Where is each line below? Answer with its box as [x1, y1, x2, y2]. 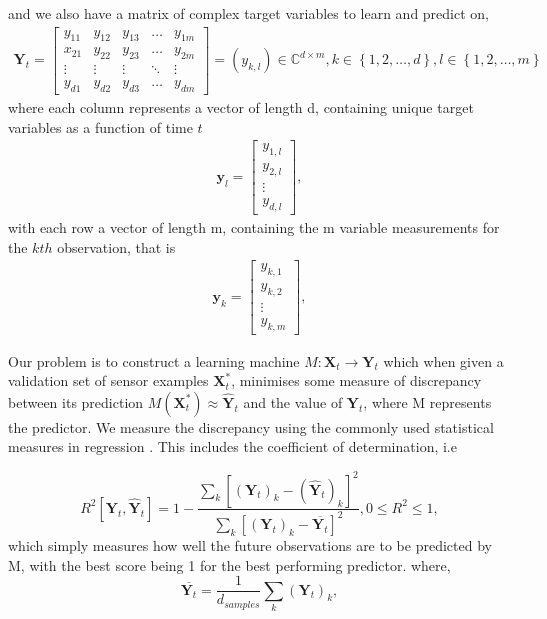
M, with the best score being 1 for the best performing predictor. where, [8, 554, 451, 575]
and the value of [243, 391, 343, 412]
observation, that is [57, 236, 176, 257]
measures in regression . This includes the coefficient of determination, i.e [8, 436, 457, 457]
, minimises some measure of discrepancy [231, 370, 482, 391]
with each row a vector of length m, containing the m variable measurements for [8, 216, 500, 237]
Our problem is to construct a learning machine [8, 350, 300, 371]
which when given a [383, 350, 504, 371]
